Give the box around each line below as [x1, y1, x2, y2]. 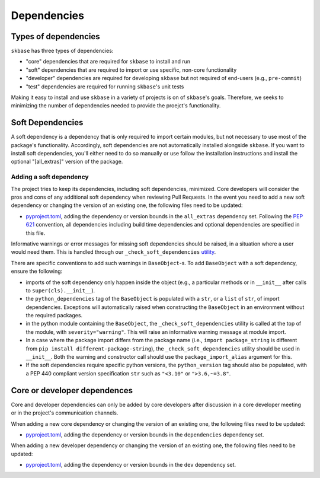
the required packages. [25, 312, 83, 319]
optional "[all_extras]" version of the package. [11, 158, 123, 165]
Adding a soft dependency [11, 173, 89, 181]
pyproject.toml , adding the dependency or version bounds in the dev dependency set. [25, 461, 236, 469]
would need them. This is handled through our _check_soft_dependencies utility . [11, 248, 216, 256]
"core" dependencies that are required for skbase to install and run [25, 58, 191, 65]
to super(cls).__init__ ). [25, 286, 95, 294]
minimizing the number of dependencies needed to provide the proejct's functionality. [11, 102, 221, 109]
